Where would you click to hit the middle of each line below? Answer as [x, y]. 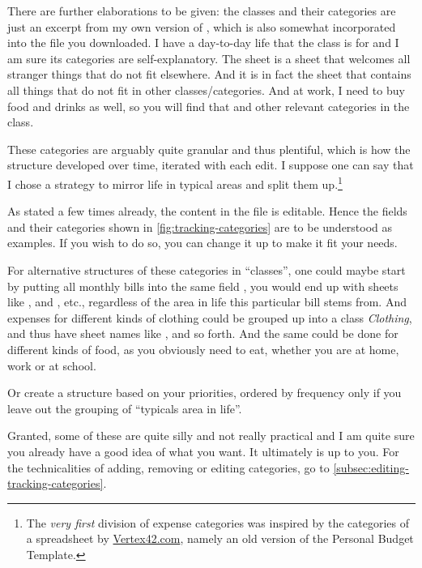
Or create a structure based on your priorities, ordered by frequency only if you [205, 393]
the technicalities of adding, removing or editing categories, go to [168, 467]
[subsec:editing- [371, 467]
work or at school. [52, 365]
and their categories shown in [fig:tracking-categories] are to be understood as [200, 226]
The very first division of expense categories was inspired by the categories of [217, 522]
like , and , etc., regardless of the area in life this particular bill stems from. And [207, 302]
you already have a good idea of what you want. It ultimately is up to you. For [203, 451]
